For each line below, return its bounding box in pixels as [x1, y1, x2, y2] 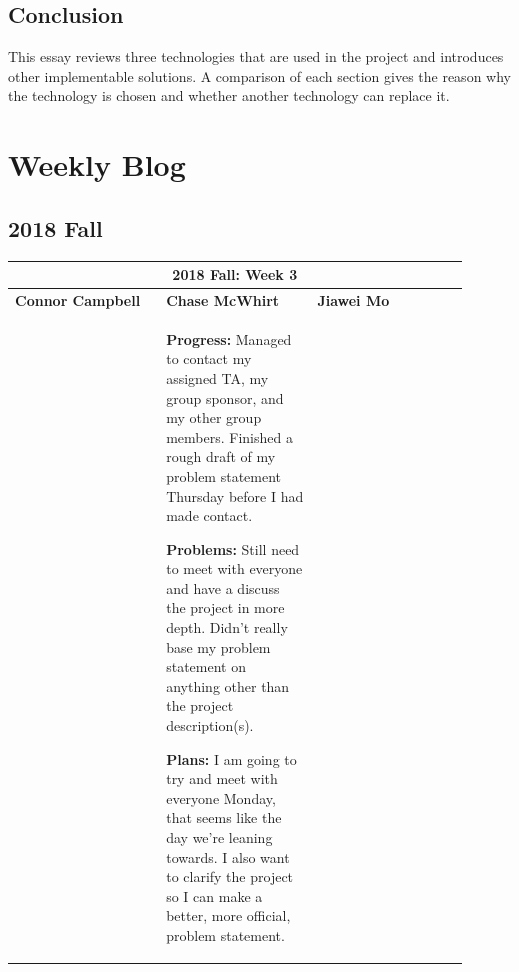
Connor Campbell [15, 289, 141, 310]
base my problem [166, 636, 271, 657]
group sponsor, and [166, 387, 284, 408]
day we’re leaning [166, 827, 273, 847]
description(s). [166, 715, 254, 736]
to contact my [166, 348, 252, 369]
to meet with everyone [166, 558, 303, 579]
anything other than [166, 675, 290, 696]
